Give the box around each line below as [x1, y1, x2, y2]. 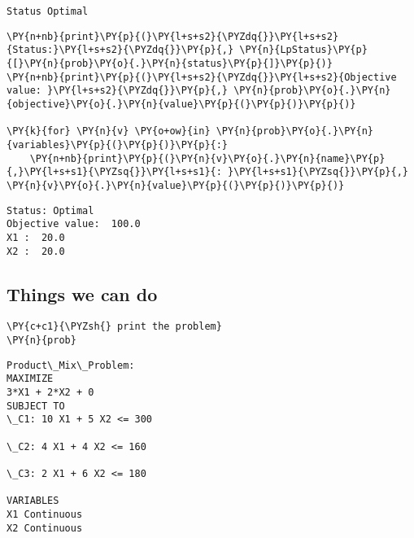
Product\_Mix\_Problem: [7, 359, 135, 371]
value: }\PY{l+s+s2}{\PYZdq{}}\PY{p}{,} [7, 85, 229, 97]
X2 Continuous [7, 522, 83, 534]
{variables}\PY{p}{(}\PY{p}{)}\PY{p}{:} [7, 138, 229, 151]
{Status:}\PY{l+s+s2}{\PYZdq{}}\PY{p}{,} [7, 44, 234, 56]
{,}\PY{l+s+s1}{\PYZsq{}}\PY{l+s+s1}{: [7, 166, 222, 178]
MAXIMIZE [7, 373, 54, 385]
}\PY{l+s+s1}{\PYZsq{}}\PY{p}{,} [228, 166, 408, 178]
